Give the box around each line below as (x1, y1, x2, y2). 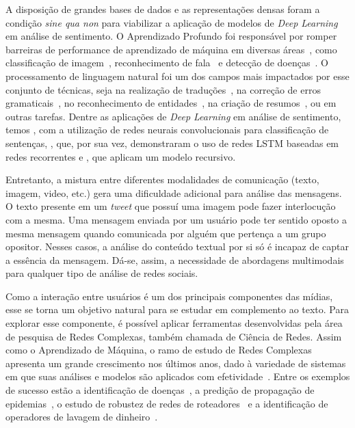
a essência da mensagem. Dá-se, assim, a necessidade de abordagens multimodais (5, 252, 344, 267)
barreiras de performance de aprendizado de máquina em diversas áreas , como (5, 42, 337, 56)
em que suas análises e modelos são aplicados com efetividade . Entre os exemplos (5, 369, 350, 384)
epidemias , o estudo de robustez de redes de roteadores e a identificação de (5, 396, 328, 410)
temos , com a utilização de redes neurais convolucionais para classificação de (5, 122, 329, 137)
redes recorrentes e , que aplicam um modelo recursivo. (5, 149, 236, 163)
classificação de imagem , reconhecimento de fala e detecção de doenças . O (5, 55, 328, 70)
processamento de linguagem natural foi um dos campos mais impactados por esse (5, 68, 350, 83)
